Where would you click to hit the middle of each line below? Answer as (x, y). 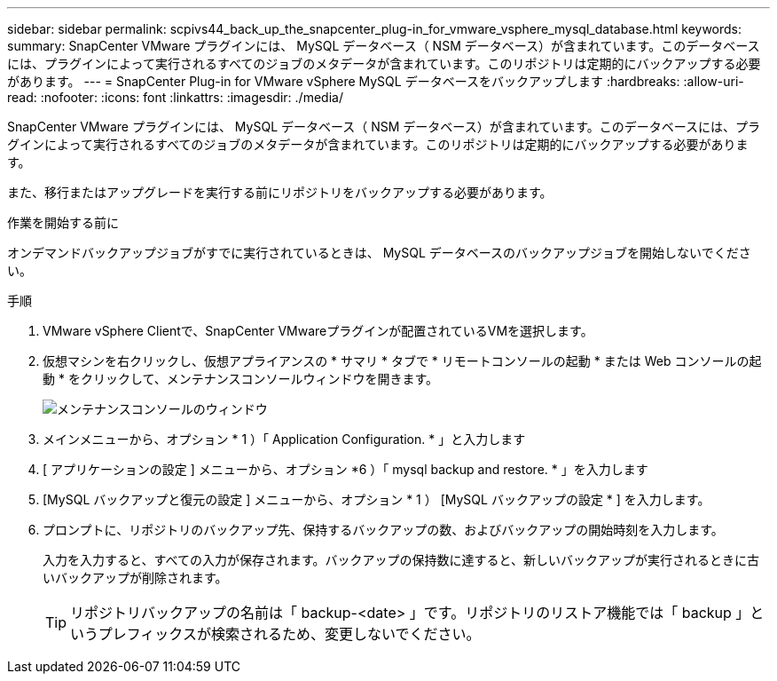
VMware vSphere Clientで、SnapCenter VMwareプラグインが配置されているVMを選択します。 (318, 331)
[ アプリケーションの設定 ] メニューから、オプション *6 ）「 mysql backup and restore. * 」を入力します (345, 469)
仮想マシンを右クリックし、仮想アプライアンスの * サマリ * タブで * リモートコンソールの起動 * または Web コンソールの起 (402, 361)
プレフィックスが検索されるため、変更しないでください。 (289, 634)
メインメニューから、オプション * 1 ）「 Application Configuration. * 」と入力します (284, 439)
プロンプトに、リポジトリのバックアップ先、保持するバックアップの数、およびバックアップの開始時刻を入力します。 (383, 530)
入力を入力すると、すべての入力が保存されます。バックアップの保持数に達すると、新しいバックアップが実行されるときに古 (401, 560)
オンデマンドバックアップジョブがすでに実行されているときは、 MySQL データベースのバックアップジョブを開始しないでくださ (379, 253)
